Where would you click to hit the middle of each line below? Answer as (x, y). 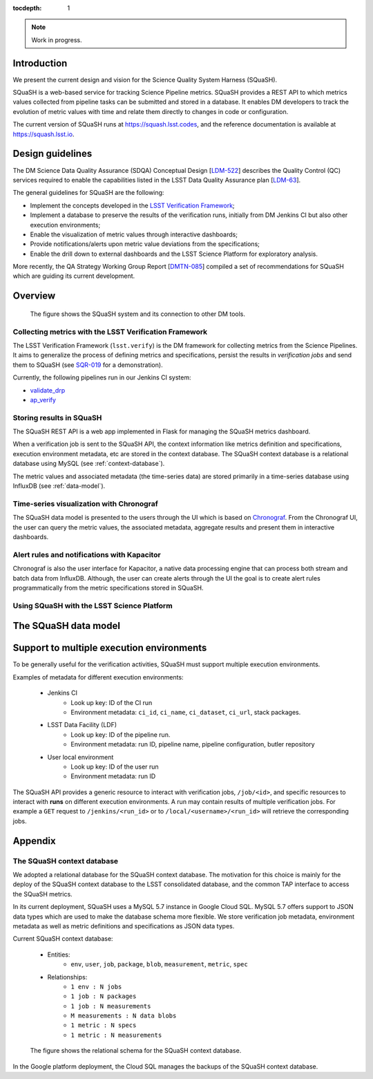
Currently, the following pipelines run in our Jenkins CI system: (102, 377)
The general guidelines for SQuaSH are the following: (88, 193)
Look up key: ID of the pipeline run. (121, 734)
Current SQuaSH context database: (63, 939)
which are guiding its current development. (74, 276)
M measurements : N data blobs (124, 1016)
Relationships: (67, 977)
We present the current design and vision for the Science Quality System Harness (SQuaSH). (145, 79)
